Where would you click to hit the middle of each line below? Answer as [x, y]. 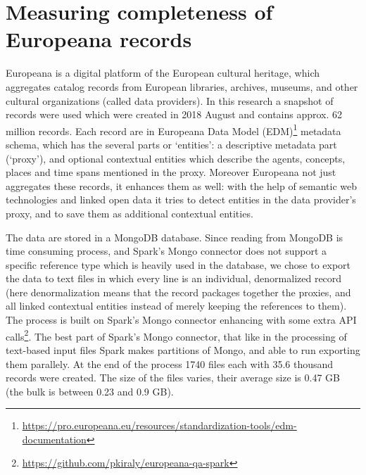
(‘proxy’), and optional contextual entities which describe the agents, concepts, [176, 158]
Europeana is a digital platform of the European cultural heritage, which [163, 73]
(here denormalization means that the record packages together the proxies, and [178, 292]
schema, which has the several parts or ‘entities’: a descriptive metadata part [171, 144]
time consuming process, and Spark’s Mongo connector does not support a [166, 251]
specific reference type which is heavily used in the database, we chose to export [178, 264]
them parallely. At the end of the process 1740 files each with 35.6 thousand [170, 363]
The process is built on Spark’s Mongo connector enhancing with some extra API [181, 320]
